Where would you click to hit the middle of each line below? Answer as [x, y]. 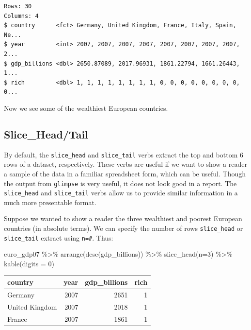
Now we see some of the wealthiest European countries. [86, 108]
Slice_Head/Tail [46, 134]
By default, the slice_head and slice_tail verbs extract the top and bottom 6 [124, 154]
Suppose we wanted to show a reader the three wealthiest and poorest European [123, 218]
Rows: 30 [18, 6]
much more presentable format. [50, 202]
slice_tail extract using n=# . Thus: [59, 237]
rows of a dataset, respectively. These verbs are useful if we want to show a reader [125, 164]
